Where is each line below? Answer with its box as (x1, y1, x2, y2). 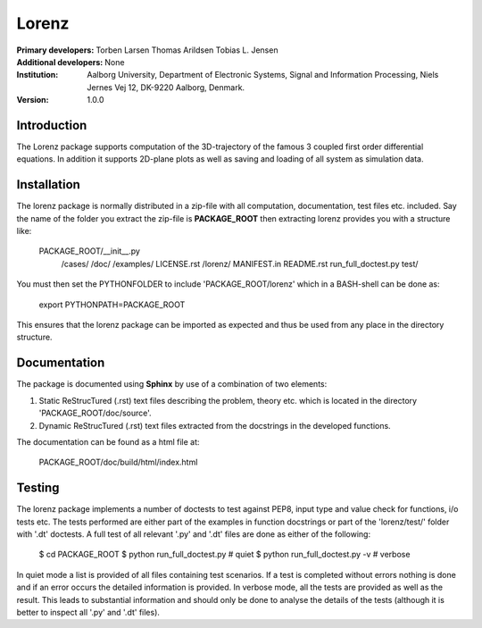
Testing (16, 481, 60, 496)
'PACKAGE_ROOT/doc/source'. (38, 407, 152, 419)
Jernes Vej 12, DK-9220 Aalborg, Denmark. (87, 81, 245, 93)
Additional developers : (16, 56, 104, 67)
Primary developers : (16, 45, 95, 55)
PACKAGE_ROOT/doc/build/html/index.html (38, 456, 198, 468)
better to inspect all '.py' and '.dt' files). (16, 607, 161, 617)
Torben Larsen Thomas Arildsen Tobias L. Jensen (95, 45, 278, 55)
